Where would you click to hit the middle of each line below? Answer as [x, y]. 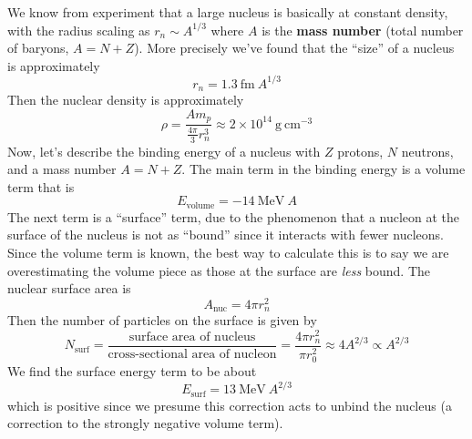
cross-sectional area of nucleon [192, 355]
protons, [360, 151]
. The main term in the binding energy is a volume [323, 169]
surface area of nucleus [192, 337]
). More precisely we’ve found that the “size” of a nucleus [294, 48]
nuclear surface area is [69, 288]
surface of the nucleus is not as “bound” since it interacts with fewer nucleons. [226, 235]
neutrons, [427, 151]
